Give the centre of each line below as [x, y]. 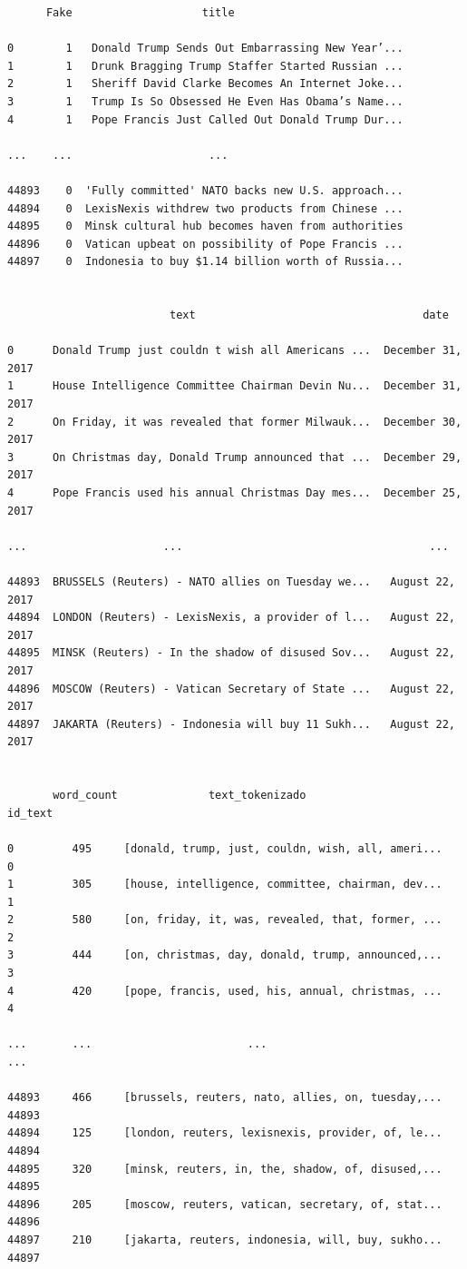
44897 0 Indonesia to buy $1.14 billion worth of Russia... [205, 262]
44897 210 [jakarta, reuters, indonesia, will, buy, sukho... [225, 1239]
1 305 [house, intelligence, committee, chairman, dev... [225, 885]
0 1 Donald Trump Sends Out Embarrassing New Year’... [205, 49]
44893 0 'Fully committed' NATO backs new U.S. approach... [205, 190]
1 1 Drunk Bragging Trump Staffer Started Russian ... [205, 66]
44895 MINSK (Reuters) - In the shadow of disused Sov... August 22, [231, 653]
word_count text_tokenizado [180, 796]
